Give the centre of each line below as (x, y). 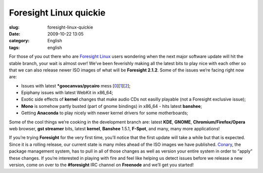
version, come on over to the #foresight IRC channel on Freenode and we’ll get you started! (101, 165)
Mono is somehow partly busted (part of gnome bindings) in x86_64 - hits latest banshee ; (112, 106)
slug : (14, 27)
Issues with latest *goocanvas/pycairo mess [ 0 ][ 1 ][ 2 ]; (76, 86)
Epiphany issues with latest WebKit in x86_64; (67, 93)
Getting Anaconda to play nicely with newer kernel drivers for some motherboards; (105, 113)
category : (19, 41)
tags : (14, 47)
